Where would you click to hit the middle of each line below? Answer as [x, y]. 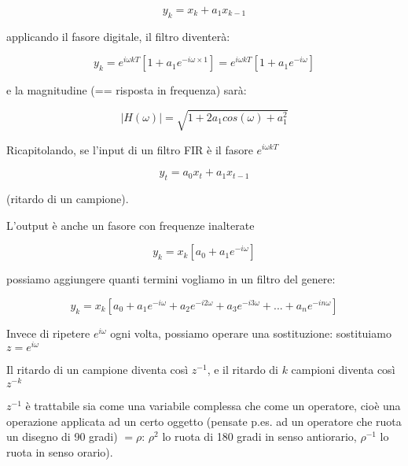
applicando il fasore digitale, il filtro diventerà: [118, 36]
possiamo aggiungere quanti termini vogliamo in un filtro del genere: [171, 279]
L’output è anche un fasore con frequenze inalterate [130, 225]
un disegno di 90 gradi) [62, 436]
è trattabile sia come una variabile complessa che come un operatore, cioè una [213, 406]
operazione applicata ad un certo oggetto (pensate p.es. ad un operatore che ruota [204, 421]
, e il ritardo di [243, 370]
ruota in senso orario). [60, 451]
